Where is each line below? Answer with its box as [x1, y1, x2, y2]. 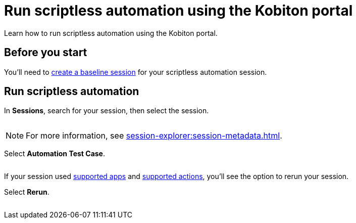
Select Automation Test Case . [4, 149, 105, 158]
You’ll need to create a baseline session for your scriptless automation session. [4, 67, 267, 76]
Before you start [4, 46, 87, 59]
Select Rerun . [4, 188, 49, 197]
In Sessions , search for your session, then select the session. [4, 106, 209, 115]
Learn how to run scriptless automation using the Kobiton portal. [4, 28, 218, 37]
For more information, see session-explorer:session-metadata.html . [26, 130, 282, 141]
